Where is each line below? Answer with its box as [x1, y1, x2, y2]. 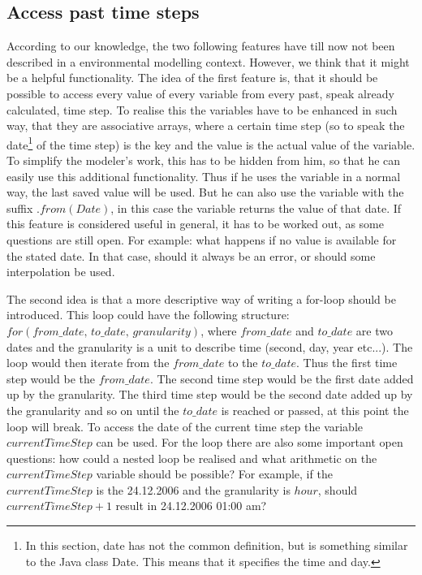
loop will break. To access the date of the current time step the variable [6, 417, 364, 434]
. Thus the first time [295, 354, 398, 371]
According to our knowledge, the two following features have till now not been [6, 37, 395, 54]
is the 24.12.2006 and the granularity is [96, 481, 291, 498]
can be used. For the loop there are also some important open [96, 434, 403, 451]
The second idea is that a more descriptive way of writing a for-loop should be [6, 290, 396, 307]
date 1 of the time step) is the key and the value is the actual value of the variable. [6, 133, 416, 153]
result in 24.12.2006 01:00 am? [115, 497, 267, 514]
